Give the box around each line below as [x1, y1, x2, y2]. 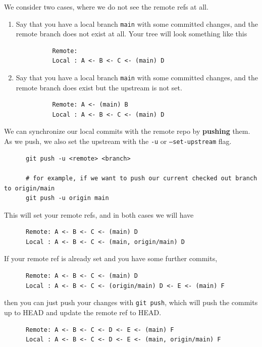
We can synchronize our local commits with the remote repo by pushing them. [4, 126, 250, 136]
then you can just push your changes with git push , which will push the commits [4, 297, 258, 308]
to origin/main [4, 184, 55, 192]
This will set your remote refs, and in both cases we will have [4, 209, 194, 220]
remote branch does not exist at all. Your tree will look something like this [16, 28, 247, 39]
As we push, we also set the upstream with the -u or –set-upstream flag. [4, 136, 232, 146]
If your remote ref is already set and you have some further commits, [4, 253, 218, 264]
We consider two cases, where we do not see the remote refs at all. [4, 2, 208, 12]
